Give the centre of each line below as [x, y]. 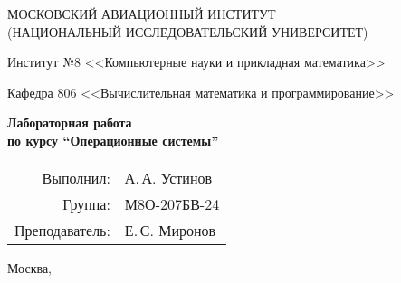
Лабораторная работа [70, 123]
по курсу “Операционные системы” [113, 140]
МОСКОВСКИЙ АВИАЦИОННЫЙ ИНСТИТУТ [142, 14]
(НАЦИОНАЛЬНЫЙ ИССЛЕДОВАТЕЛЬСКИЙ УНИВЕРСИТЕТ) [188, 31]
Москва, [29, 267]
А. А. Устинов [168, 177]
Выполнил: [76, 177]
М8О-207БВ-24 [172, 203]
